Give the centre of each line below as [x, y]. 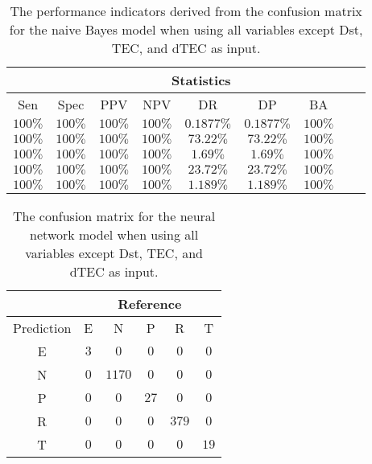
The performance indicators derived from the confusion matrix [186, 11]
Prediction [42, 328]
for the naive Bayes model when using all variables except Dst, [186, 29]
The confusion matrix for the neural [114, 216]
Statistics [201, 80]
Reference [150, 304]
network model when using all [114, 234]
